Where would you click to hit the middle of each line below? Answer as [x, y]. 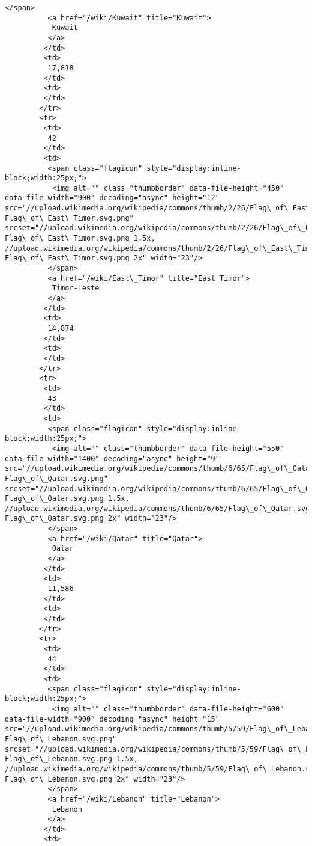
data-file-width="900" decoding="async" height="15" [112, 719]
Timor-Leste [76, 288]
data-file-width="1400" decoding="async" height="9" [112, 458]
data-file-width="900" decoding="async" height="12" [112, 198]
